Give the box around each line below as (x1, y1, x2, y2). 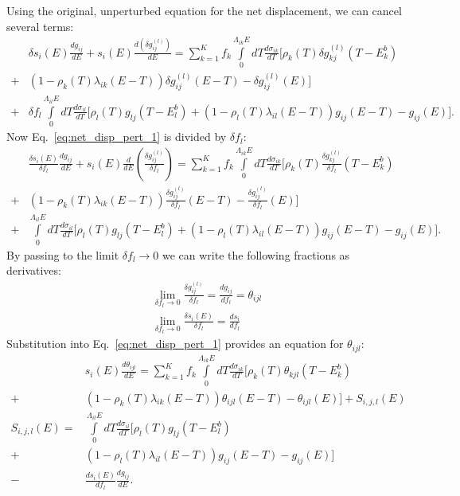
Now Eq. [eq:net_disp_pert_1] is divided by (6, 128, 227, 145)
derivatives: (6, 262, 61, 279)
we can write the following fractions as (162, 246, 350, 263)
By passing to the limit (6, 246, 119, 263)
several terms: (6, 18, 74, 34)
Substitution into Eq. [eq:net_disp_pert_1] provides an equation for (6, 335, 344, 352)
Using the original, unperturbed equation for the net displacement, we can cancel (6, 2, 402, 18)
